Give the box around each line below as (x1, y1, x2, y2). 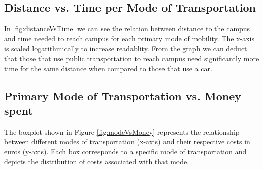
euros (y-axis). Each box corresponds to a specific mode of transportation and (4, 146, 247, 156)
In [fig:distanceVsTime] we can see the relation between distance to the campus (4, 23, 250, 34)
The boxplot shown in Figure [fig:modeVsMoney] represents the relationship (4, 126, 240, 137)
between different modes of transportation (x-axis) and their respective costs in (4, 136, 250, 147)
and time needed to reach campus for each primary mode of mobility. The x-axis (4, 33, 255, 44)
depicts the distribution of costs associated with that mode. (4, 156, 189, 166)
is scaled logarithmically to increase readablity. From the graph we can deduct (4, 43, 247, 54)
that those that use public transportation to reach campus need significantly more (4, 53, 259, 63)
